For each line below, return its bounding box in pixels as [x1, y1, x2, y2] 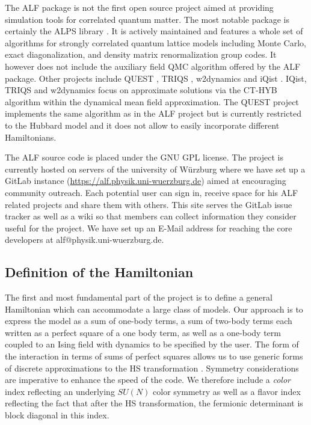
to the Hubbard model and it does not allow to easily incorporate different [5, 118, 280, 131]
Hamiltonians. [5, 130, 57, 143]
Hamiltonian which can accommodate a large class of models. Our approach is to [5, 302, 303, 315]
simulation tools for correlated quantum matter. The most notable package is [5, 13, 289, 25]
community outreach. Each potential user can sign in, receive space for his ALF [5, 186, 298, 198]
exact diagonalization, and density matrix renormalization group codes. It [5, 48, 277, 61]
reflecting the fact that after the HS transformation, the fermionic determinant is [5, 397, 303, 409]
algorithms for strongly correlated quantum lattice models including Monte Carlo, [5, 36, 307, 49]
